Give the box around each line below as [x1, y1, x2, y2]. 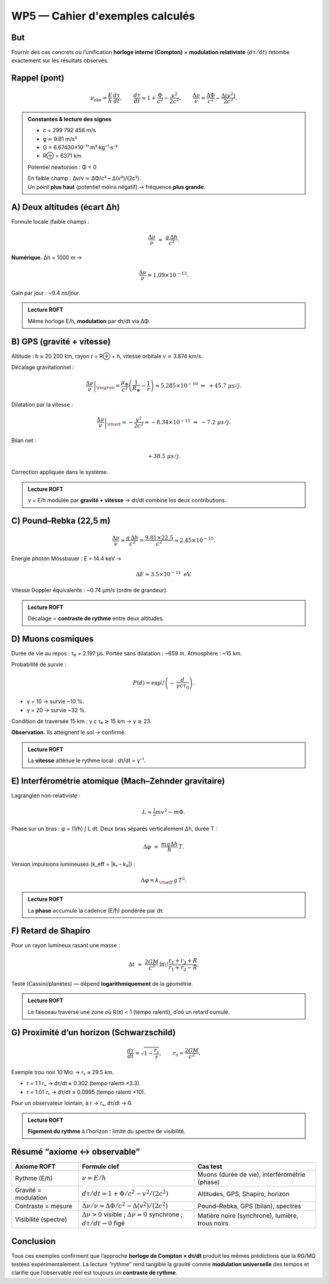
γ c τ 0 [175, 682, 189, 690]
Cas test [197, 1162, 222, 1171]
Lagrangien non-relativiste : [11, 792, 81, 799]
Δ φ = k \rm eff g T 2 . [141, 876, 187, 885]
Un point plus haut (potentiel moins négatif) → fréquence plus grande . [27, 183, 206, 190]
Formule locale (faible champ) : [11, 218, 90, 226]
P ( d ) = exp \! [133, 680, 165, 687]
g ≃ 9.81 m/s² [43, 135, 77, 143]
